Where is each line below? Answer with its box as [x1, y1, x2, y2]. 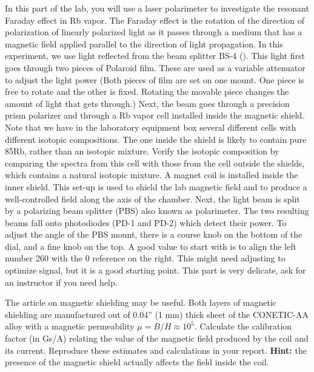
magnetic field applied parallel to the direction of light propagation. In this [5, 37, 283, 50]
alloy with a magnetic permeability [5, 320, 135, 332]
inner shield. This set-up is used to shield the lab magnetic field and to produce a [5, 180, 307, 193]
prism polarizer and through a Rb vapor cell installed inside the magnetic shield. [5, 109, 305, 122]
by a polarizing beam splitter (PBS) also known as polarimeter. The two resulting [5, 204, 309, 217]
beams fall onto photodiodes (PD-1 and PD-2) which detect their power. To [5, 216, 287, 229]
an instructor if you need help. [5, 275, 118, 288]
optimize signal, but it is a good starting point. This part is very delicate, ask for [5, 264, 306, 277]
